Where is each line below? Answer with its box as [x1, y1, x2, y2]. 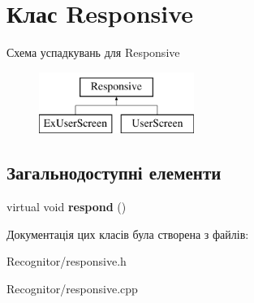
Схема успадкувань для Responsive [6, 44, 180, 61]
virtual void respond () [6, 198, 127, 215]
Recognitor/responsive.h [6, 253, 127, 270]
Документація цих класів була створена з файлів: [6, 225, 249, 242]
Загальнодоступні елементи [6, 160, 222, 185]
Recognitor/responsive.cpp [6, 279, 138, 297]
